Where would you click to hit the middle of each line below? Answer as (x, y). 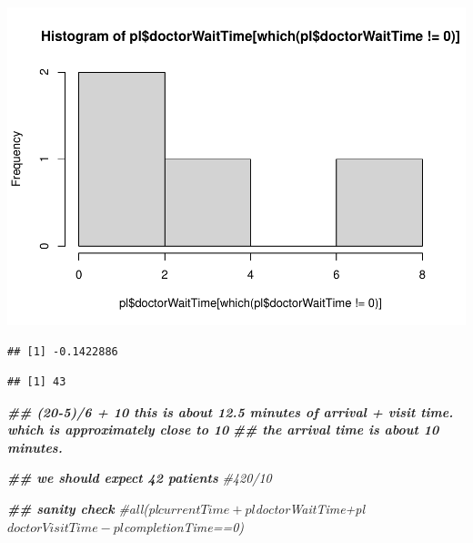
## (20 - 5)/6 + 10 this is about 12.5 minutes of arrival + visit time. (231, 411)
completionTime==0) (184, 526)
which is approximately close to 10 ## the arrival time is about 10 (223, 430)
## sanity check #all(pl (83, 509)
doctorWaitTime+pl (310, 509)
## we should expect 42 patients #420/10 (140, 478)
